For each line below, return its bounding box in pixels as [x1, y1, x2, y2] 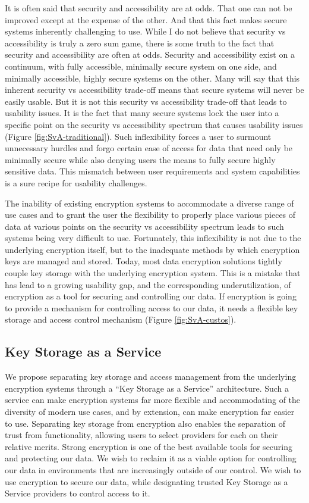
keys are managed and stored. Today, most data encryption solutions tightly [5, 255, 282, 267]
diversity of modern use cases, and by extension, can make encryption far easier [5, 405, 295, 418]
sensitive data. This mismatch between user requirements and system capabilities [5, 165, 300, 177]
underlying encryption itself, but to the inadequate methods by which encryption [5, 243, 300, 255]
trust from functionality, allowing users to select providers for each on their [5, 429, 278, 441]
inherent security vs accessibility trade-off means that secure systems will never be [5, 83, 304, 96]
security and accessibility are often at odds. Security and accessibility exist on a [5, 48, 295, 61]
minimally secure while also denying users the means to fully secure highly [5, 153, 276, 165]
